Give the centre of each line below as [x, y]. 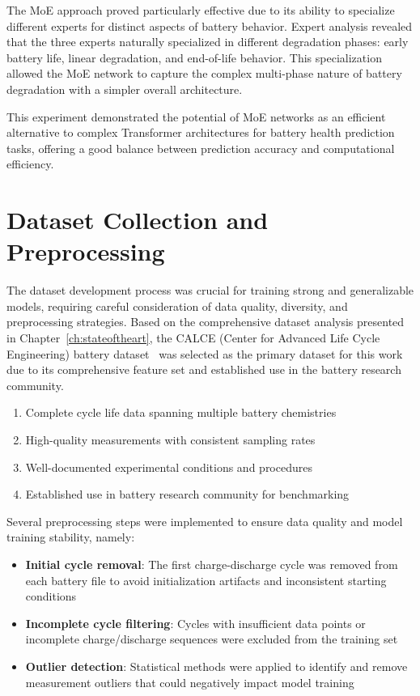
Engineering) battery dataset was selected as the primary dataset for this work [205, 353]
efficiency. [30, 164]
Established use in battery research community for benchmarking [187, 494]
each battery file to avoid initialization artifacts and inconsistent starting [206, 580]
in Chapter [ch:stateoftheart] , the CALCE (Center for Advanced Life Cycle [193, 338]
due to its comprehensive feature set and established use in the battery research [204, 369]
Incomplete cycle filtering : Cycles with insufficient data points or [195, 623]
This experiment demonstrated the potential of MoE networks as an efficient [196, 116]
